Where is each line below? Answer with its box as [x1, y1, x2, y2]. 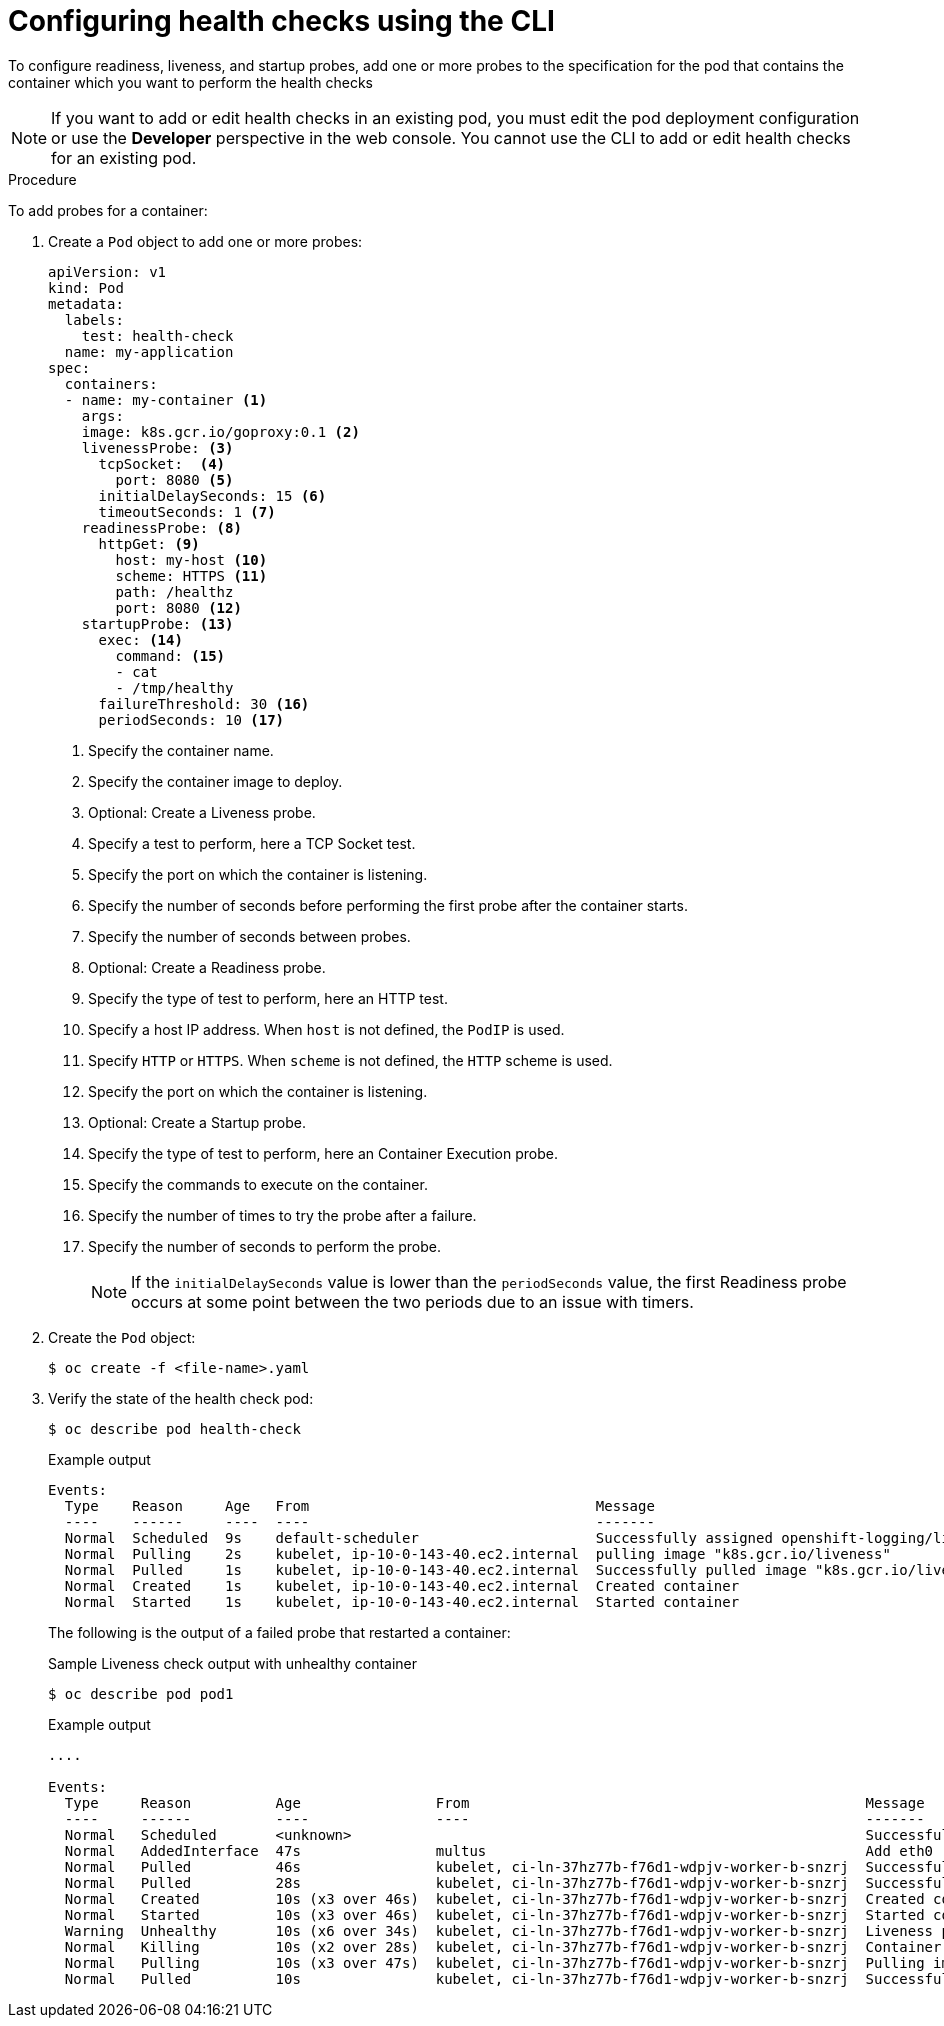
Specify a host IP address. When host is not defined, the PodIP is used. [88, 1020, 565, 1038]
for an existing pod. [51, 147, 197, 168]
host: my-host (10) [115, 551, 268, 568]
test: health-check [81, 327, 234, 344]
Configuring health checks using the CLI [8, 4, 555, 38]
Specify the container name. [88, 741, 274, 759]
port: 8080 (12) [115, 599, 242, 616]
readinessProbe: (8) [81, 519, 242, 536]
